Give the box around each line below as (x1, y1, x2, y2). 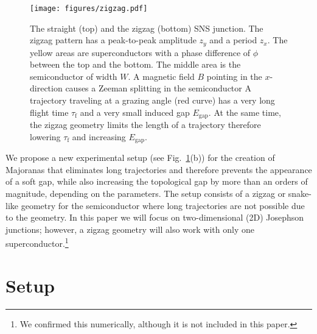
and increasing (72, 130, 126, 143)
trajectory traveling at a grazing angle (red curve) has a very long (30, 94, 275, 107)
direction (30, 82, 63, 94)
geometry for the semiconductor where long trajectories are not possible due (21, 199, 305, 211)
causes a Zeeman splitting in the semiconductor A (65, 82, 251, 94)
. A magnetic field (128, 69, 195, 82)
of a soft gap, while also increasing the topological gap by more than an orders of (5, 175, 308, 188)
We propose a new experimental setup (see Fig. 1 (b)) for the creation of (5, 151, 275, 164)
